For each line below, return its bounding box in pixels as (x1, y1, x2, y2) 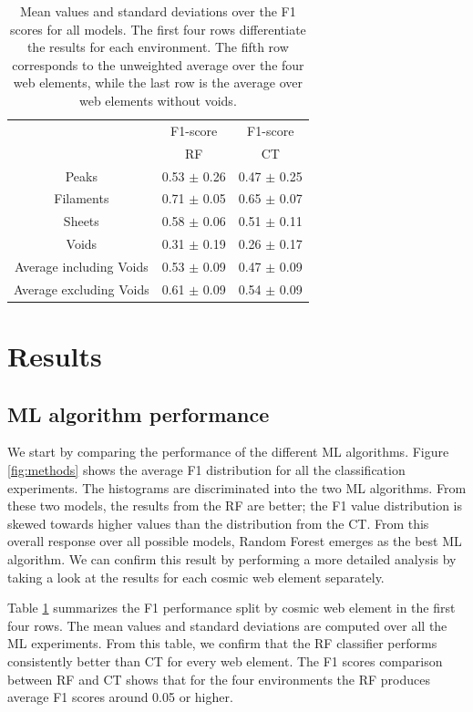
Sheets (63, 212, 99, 231)
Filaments (54, 189, 109, 208)
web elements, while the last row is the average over (13, 73, 303, 92)
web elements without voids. (78, 90, 237, 109)
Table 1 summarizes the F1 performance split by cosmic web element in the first (7, 598, 456, 617)
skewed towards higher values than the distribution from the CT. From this (7, 513, 429, 532)
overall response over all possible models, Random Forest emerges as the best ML (7, 531, 462, 551)
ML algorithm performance (7, 399, 270, 428)
